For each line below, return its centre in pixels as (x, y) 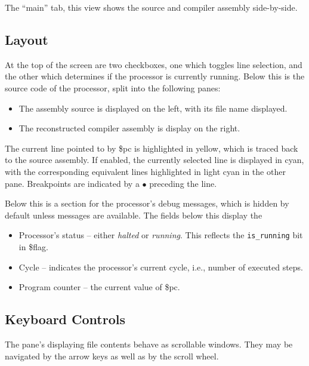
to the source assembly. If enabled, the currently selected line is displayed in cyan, (154, 160)
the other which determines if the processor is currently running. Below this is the (155, 76)
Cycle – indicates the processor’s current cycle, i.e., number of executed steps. (161, 267)
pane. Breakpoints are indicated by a (72, 183)
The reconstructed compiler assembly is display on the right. (129, 128)
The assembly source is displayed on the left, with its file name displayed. (153, 108)
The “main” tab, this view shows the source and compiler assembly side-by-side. (151, 7)
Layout (27, 39)
